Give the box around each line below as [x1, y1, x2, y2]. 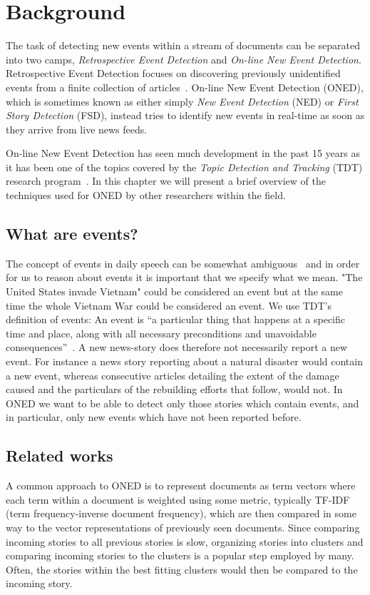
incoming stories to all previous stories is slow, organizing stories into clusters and [6, 534, 364, 549]
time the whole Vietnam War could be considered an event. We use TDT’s [6, 297, 332, 312]
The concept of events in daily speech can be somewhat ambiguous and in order [6, 255, 360, 270]
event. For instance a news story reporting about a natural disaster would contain [6, 354, 363, 369]
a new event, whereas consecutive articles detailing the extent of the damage [6, 367, 339, 382]
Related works [6, 444, 113, 467]
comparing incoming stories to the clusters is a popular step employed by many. [6, 548, 354, 563]
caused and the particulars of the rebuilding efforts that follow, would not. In [6, 382, 343, 397]
